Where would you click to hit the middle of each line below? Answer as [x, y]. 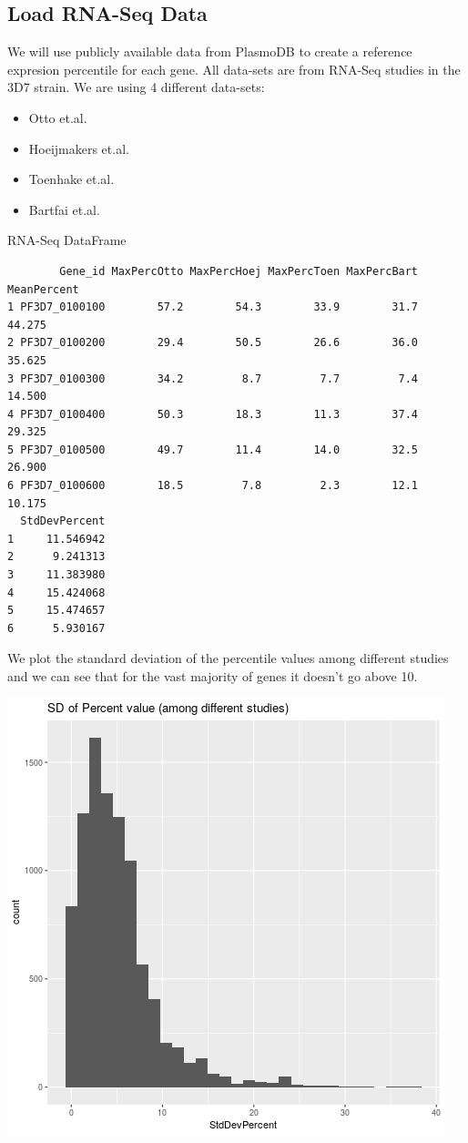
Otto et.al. [58, 117]
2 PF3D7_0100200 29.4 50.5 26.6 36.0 [213, 343]
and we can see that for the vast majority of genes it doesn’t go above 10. [213, 676]
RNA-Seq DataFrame [67, 240]
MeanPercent [43, 289]
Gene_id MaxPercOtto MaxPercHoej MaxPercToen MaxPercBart [239, 271]
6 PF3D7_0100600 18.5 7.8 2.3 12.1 [213, 486]
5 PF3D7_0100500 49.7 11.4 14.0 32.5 [213, 449]
